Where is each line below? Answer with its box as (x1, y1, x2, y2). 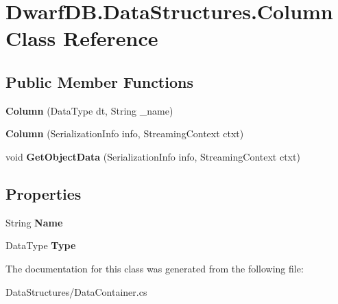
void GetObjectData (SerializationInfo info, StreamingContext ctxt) (5, 149, 300, 163)
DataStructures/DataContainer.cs (5, 284, 147, 299)
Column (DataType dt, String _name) (5, 103, 173, 117)
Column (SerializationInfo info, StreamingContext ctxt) (5, 126, 244, 141)
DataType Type (5, 238, 76, 253)
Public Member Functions (5, 71, 193, 92)
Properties (5, 183, 82, 204)
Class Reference (5, 24, 158, 52)
